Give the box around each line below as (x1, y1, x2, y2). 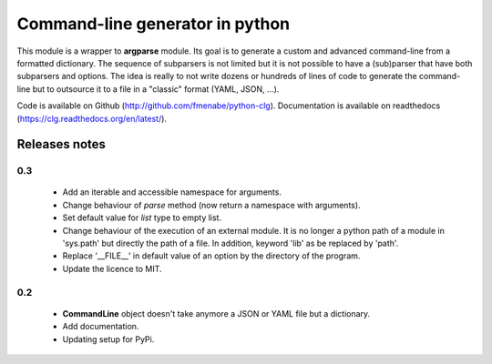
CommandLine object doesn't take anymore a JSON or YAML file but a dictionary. (62, 308, 371, 318)
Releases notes (16, 136, 107, 152)
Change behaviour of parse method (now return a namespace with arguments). (62, 199, 361, 210)
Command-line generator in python (16, 14, 291, 34)
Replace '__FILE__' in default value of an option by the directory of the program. (62, 250, 361, 261)
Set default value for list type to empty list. (62, 212, 222, 223)
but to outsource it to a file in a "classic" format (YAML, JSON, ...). (32, 83, 280, 95)
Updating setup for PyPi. (62, 333, 155, 345)
